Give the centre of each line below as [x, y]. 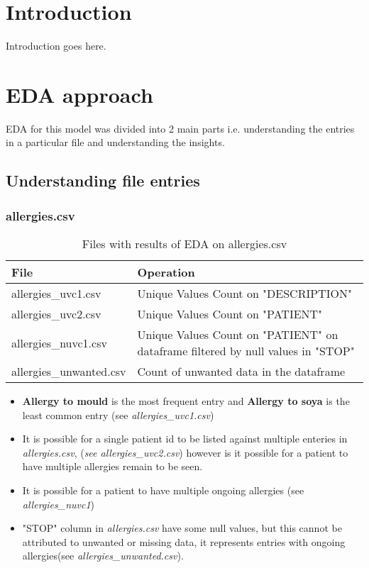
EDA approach [79, 94]
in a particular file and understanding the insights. [115, 142]
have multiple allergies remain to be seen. [112, 466]
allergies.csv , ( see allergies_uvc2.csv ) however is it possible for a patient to [185, 452]
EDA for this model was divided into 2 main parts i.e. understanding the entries [180, 128]
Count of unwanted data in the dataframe [241, 372]
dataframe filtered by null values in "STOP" [246, 351]
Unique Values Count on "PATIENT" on [238, 335]
